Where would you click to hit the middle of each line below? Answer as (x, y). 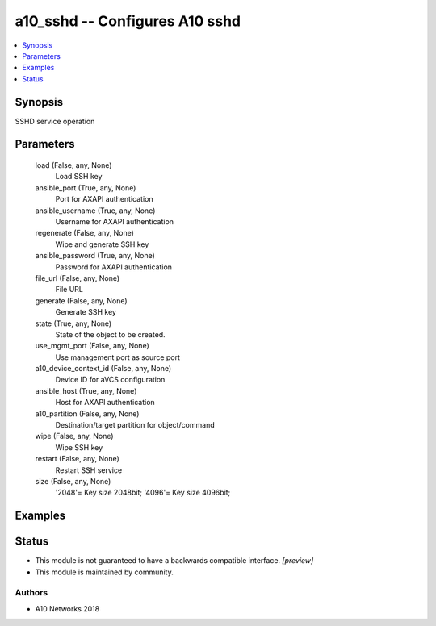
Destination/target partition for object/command (135, 425)
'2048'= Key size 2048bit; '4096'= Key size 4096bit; (143, 493)
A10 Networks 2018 (67, 608)
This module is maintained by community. (104, 572)
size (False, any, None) (73, 481)
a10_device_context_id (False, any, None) (103, 369)
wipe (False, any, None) (74, 436)
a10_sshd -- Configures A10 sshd (128, 21)
